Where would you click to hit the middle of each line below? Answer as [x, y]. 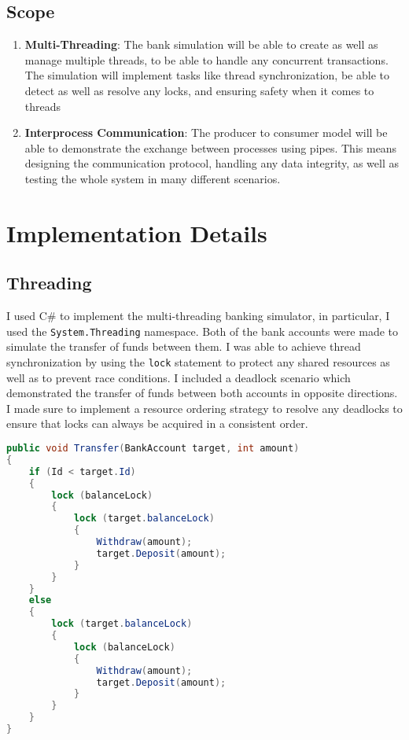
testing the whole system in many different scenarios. [153, 178]
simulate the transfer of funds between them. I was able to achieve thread [184, 346]
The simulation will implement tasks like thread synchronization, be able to [207, 75]
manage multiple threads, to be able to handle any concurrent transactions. [206, 59]
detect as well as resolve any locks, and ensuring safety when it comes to [199, 90]
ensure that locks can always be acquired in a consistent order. [157, 423]
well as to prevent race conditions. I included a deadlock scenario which [179, 377]
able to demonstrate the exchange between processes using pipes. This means [211, 147]
